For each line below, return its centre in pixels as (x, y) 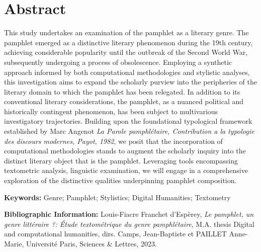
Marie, (14, 243)
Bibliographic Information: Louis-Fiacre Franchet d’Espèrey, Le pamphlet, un (129, 214)
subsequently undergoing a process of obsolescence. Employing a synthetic (118, 62)
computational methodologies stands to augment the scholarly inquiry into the (125, 151)
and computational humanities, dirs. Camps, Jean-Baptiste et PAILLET (115, 234)
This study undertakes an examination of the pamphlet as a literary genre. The (126, 32)
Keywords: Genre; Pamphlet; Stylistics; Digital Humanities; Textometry (117, 197)
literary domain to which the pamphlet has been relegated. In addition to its (122, 91)
